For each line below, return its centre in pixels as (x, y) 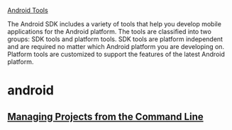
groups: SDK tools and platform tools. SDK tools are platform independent (115, 39)
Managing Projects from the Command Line (105, 117)
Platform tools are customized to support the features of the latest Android (116, 54)
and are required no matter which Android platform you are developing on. (116, 47)
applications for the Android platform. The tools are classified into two (109, 32)
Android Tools (28, 10)
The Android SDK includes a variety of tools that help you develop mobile (115, 24)
